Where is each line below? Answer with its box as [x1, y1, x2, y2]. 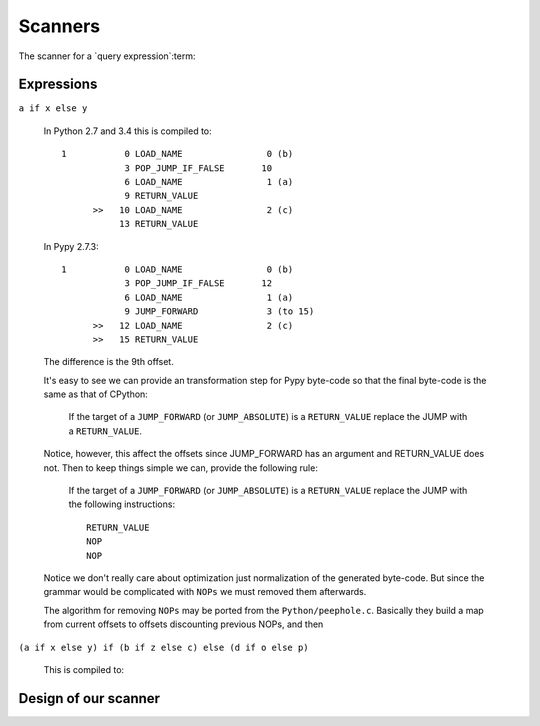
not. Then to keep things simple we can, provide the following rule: [43, 461, 319, 474]
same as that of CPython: [43, 388, 149, 400]
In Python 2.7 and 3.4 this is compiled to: [43, 125, 212, 137]
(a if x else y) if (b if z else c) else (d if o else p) [18, 641, 309, 653]
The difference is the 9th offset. [43, 356, 174, 368]
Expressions [18, 76, 98, 93]
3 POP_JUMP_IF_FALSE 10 [124, 162, 273, 174]
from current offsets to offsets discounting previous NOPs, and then [43, 618, 324, 630]
